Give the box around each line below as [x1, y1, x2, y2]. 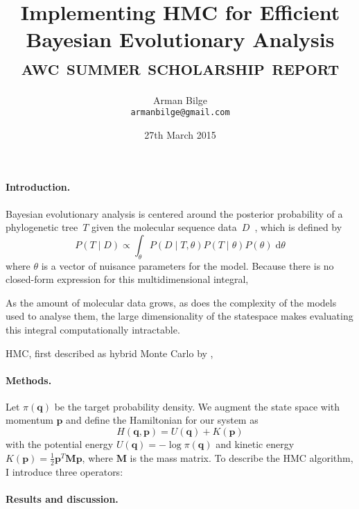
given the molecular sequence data [91, 220, 237, 234]
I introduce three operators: [6, 464, 123, 478]
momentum [6, 413, 53, 427]
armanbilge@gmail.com [130, 107, 230, 118]
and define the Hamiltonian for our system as [66, 413, 259, 427]
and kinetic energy [216, 437, 295, 451]
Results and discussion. [6, 491, 119, 506]
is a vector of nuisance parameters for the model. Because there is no [41, 258, 334, 273]
